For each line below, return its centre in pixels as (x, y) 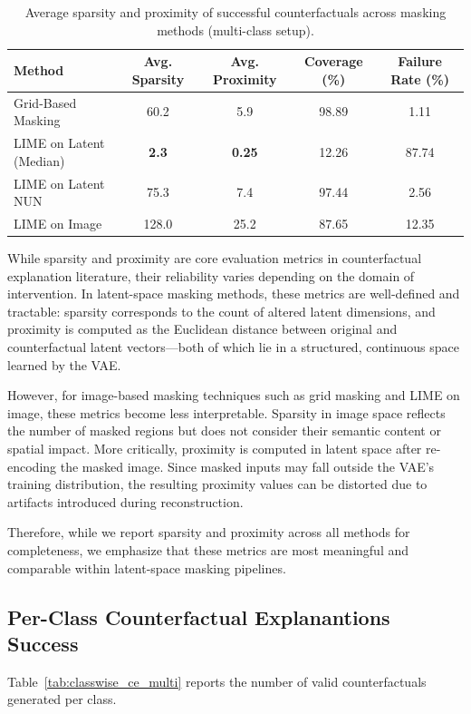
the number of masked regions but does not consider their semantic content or (224, 430)
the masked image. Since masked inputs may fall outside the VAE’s (247, 466)
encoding (32, 466)
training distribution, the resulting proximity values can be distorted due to (217, 484)
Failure (420, 61)
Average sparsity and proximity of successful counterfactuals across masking (235, 12)
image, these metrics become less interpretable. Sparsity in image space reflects (226, 412)
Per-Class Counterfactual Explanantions (199, 616)
